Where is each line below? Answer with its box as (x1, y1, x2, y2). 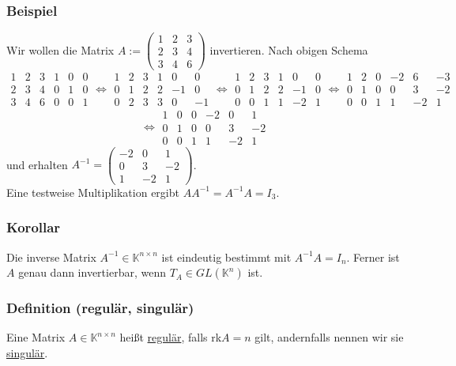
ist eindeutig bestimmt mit (161, 248, 292, 265)
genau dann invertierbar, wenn (18, 264, 166, 281)
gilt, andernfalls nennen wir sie (254, 329, 404, 345)
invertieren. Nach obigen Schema (209, 41, 368, 58)
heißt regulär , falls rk (119, 329, 222, 345)
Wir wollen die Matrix (6, 41, 115, 58)
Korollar (6, 217, 61, 237)
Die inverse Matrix (6, 248, 96, 265)
